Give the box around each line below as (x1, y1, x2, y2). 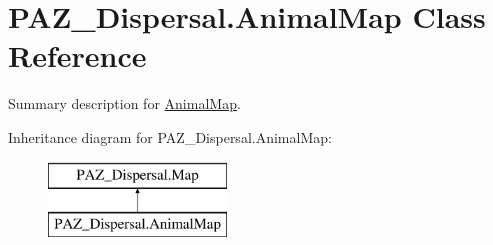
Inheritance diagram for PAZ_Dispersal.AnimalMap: (8, 126, 332, 147)
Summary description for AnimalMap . (8, 93, 241, 114)
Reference (8, 35, 147, 76)
